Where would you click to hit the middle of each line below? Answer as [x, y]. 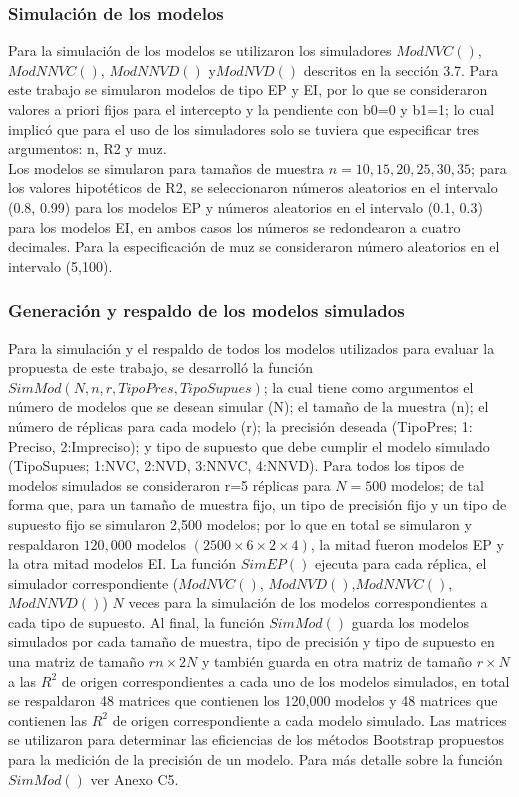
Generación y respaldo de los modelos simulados [206, 310]
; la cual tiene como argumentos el [368, 386]
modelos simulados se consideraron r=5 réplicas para [169, 484]
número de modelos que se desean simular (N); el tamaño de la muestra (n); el [248, 406]
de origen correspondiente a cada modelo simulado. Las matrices [309, 719]
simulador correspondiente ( [93, 582]
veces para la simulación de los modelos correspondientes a [308, 602]
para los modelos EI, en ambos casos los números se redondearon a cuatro [234, 226]
